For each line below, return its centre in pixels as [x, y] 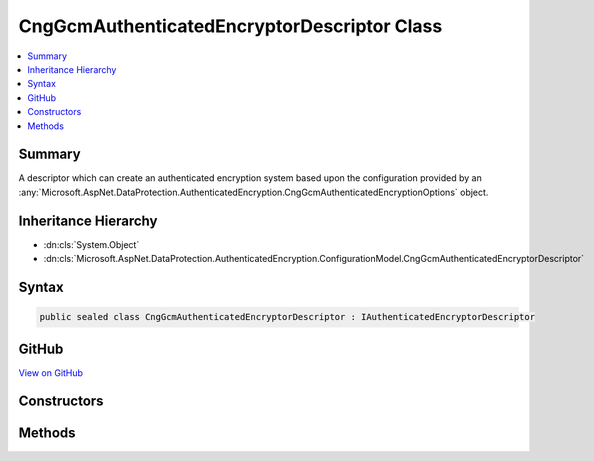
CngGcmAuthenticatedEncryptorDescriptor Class [230, 26]
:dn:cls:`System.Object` [91, 244]
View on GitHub [51, 372]
